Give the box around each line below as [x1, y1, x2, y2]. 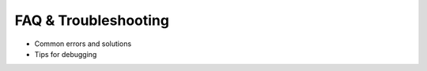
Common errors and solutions [34, 39, 132, 48]
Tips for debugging [34, 49, 97, 59]
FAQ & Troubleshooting [14, 12, 170, 29]
